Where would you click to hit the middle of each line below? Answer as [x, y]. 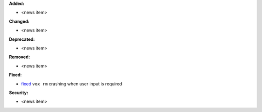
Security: [19, 93]
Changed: [19, 21]
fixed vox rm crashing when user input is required [72, 84]
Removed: [19, 57]
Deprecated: [22, 39]
